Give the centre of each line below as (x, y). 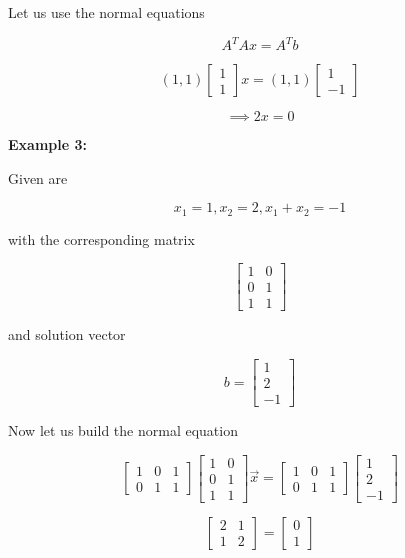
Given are (38, 177)
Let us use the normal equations (106, 12)
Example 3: (47, 144)
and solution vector (67, 334)
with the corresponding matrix (101, 238)
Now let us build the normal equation (123, 430)
